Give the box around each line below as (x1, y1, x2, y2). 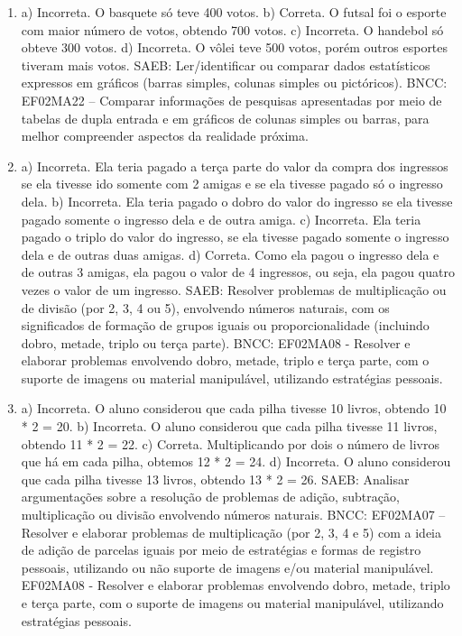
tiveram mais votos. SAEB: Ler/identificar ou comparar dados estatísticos (21, 55, 430, 74)
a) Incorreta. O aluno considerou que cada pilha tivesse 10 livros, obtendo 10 (21, 399, 447, 418)
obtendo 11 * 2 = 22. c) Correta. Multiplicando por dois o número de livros (21, 434, 439, 453)
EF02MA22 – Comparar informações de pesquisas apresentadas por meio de (21, 90, 442, 109)
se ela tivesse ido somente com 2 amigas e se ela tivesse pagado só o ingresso (21, 174, 443, 193)
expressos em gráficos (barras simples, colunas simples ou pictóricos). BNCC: (21, 73, 448, 92)
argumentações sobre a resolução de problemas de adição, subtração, (21, 487, 400, 506)
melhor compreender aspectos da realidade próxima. (21, 126, 309, 145)
